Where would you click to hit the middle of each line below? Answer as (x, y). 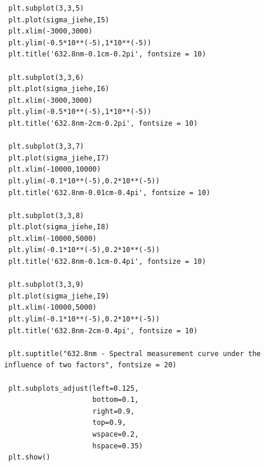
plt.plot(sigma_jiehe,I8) (59, 227)
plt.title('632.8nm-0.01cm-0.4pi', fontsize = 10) (109, 192)
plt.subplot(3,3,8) (46, 215)
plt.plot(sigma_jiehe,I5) (59, 20)
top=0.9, (109, 423)
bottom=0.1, (116, 400)
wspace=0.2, (116, 434)
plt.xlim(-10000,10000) (55, 170)
